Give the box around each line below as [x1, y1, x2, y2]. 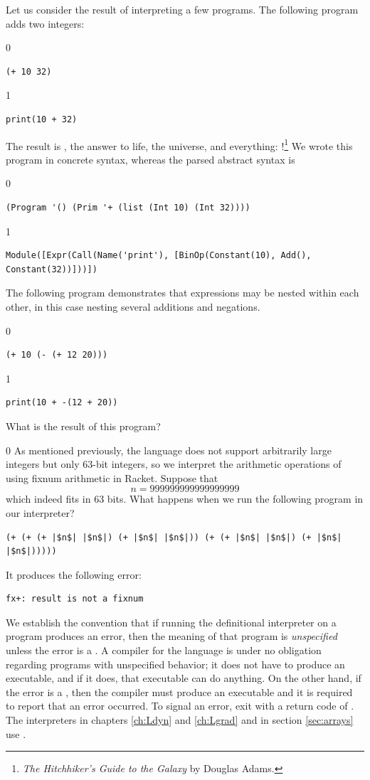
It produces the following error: [6, 567, 142, 582]
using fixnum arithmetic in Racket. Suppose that [6, 470, 218, 485]
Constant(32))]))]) [6, 264, 97, 274]
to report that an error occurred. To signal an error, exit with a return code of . [6, 698, 354, 713]
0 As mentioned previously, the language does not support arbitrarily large [6, 442, 332, 457]
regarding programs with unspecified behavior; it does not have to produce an [6, 656, 345, 671]
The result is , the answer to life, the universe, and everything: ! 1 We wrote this [6, 136, 353, 153]
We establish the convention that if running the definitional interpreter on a [6, 614, 337, 629]
